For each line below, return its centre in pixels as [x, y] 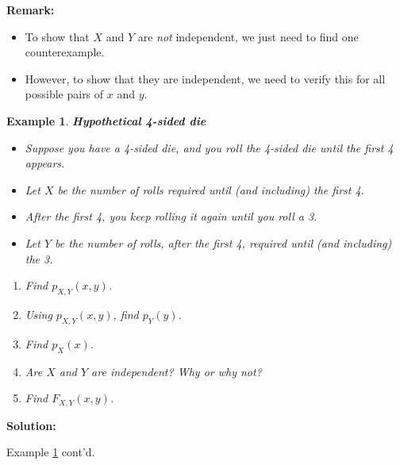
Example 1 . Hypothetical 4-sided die [106, 120]
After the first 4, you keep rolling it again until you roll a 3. [171, 216]
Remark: [31, 10]
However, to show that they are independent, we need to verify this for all [205, 78]
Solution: [31, 425]
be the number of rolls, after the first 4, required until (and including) [223, 242]
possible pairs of [64, 94]
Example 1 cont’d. [51, 452]
